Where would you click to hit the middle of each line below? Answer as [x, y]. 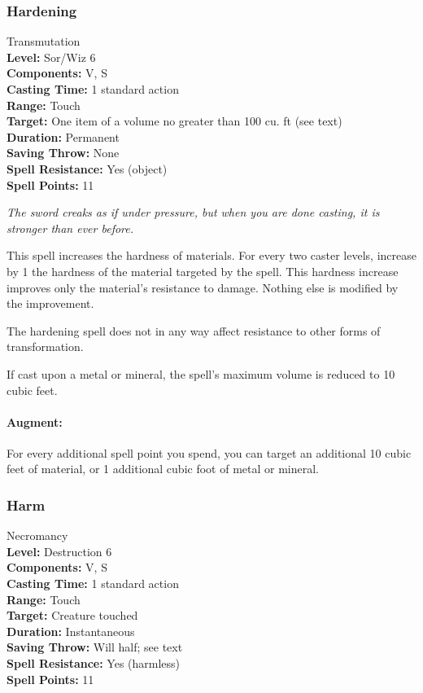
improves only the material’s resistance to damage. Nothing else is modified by [203, 287]
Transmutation [44, 41]
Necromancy [37, 535]
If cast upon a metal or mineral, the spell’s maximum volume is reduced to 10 [201, 373]
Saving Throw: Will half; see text [95, 647]
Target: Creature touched [72, 615]
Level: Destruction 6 [59, 551]
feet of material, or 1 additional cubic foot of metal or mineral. [163, 469]
